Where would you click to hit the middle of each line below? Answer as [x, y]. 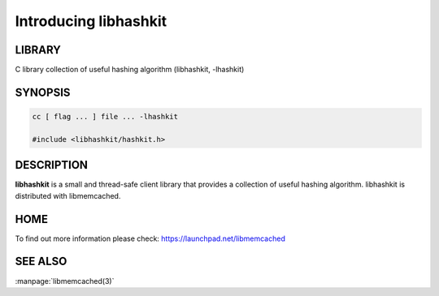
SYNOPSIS [43, 92]
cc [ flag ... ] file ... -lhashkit [105, 117]
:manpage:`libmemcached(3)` [65, 281]
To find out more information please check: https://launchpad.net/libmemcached [150, 238]
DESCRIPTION [52, 165]
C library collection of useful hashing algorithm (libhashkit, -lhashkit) [130, 70]
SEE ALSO [41, 262]
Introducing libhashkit [91, 21]
